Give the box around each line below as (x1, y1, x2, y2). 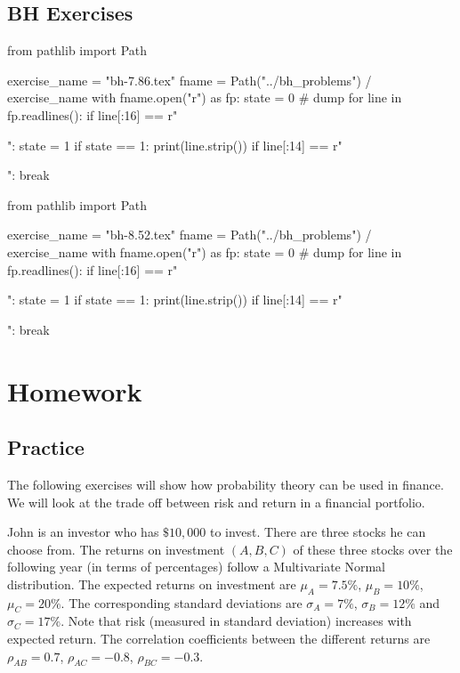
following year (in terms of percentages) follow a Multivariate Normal (7, 557, 386, 576)
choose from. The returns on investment (7, 539, 225, 558)
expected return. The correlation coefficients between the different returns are (7, 629, 431, 648)
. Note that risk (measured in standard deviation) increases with (61, 612, 412, 630)
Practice (7, 434, 85, 461)
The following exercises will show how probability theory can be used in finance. (7, 474, 444, 493)
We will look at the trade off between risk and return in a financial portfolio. (7, 492, 425, 511)
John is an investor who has (7, 523, 159, 541)
